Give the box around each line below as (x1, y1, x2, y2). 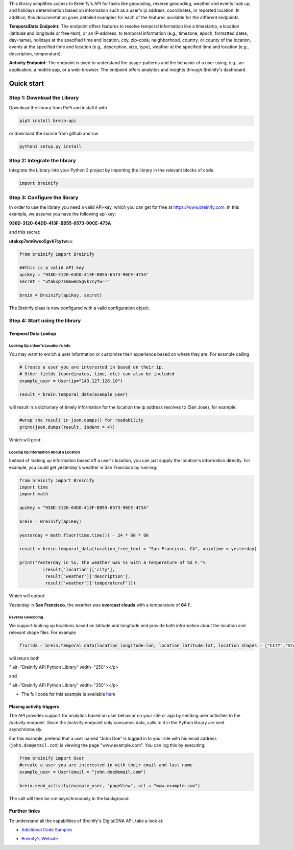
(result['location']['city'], (42, 566, 115, 572)
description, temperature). (9, 50, 62, 56)
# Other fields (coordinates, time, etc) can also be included (19, 371, 175, 377)
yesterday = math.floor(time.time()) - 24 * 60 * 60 (19, 532, 149, 538)
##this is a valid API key (19, 265, 84, 270)
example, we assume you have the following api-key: (9, 211, 116, 217)
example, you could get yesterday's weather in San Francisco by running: (9, 464, 158, 470)
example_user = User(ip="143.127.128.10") (19, 378, 123, 384)
